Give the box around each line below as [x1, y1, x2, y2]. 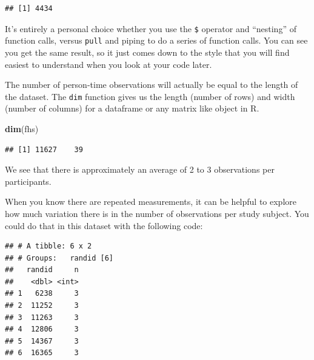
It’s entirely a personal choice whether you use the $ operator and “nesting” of [5, 22, 296, 35]
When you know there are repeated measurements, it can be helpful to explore [5, 195, 296, 208]
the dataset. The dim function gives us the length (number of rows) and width [5, 90, 295, 102]
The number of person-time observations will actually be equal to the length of [5, 78, 298, 91]
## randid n [5, 265, 79, 275]
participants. [5, 175, 52, 187]
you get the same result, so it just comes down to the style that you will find [5, 45, 290, 58]
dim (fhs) [5, 122, 39, 135]
